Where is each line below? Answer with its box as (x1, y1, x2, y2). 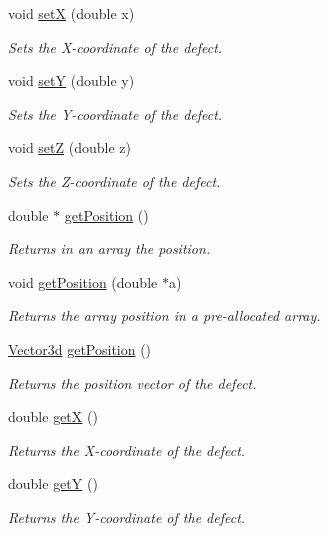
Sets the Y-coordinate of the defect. (8, 103, 223, 124)
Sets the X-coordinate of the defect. (8, 36, 223, 57)
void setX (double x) (8, 3, 135, 23)
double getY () (8, 473, 98, 494)
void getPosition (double (8, 271, 158, 292)
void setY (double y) (8, 70, 135, 91)
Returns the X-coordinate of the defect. (8, 439, 246, 460)
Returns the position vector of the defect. (8, 372, 257, 393)
